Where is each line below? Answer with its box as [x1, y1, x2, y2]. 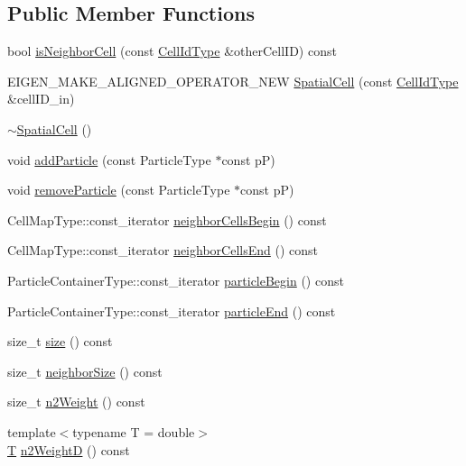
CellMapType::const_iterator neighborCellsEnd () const [7, 241, 318, 260]
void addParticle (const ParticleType [7, 150, 211, 169]
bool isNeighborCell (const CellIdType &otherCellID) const [7, 41, 337, 60]
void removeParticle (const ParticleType [7, 180, 230, 199]
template [7, 422, 56, 441]
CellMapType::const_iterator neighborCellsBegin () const [7, 210, 327, 229]
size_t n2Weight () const [7, 392, 145, 411]
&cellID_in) [7, 89, 75, 108]
